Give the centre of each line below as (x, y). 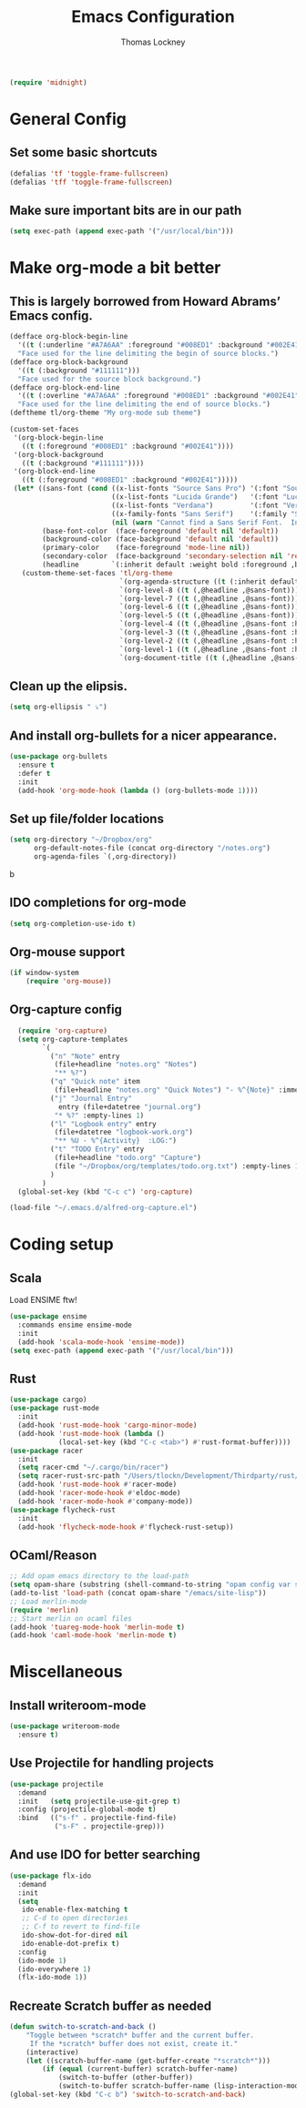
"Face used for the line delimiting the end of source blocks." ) (144, 404)
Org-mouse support (67, 952)
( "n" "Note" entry (85, 1056)
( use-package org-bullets (58, 757)
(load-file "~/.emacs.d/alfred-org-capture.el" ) (103, 1208)
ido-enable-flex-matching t (75, 1909)
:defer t (34, 773)
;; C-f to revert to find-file (81, 1927)
